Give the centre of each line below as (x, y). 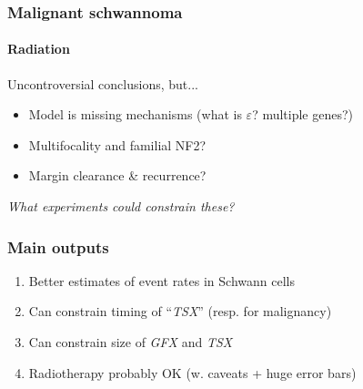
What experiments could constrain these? (121, 206)
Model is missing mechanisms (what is (135, 114)
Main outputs (58, 246)
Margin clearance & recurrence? (117, 175)
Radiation (39, 49)
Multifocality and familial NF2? (117, 144)
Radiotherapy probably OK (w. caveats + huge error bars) (192, 372)
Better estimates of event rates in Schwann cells (161, 280)
